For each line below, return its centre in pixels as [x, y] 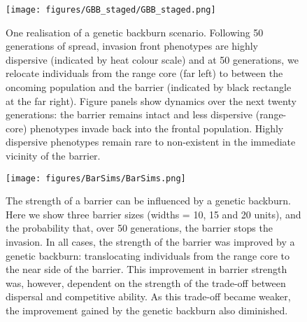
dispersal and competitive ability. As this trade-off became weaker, [148, 296]
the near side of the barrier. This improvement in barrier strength [147, 269]
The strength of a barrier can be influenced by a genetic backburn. [148, 201]
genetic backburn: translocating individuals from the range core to [148, 255]
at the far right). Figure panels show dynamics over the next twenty [151, 100]
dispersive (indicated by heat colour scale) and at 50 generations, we [152, 59]
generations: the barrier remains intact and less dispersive [129, 114]
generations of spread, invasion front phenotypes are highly [132, 46]
